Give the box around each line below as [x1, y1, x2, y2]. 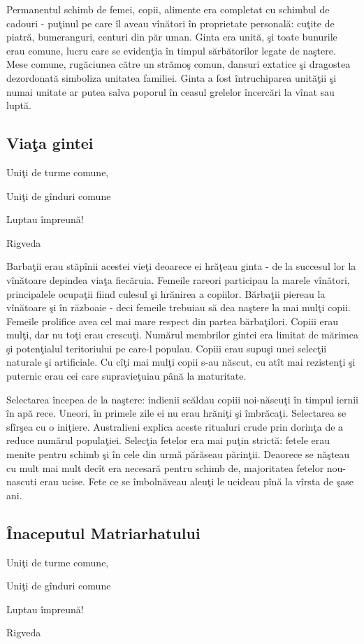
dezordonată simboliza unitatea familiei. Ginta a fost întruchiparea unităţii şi [6, 70, 337, 85]
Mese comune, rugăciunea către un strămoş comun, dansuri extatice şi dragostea [6, 57, 351, 71]
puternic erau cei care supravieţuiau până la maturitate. [6, 368, 247, 383]
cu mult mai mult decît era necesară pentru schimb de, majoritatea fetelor [6, 460, 324, 475]
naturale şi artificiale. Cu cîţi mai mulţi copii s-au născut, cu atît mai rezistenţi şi [6, 355, 356, 369]
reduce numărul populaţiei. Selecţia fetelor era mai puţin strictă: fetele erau [6, 433, 330, 448]
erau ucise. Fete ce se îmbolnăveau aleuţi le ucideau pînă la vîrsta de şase [40, 474, 354, 489]
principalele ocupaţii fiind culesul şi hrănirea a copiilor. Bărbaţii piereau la [6, 286, 326, 301]
